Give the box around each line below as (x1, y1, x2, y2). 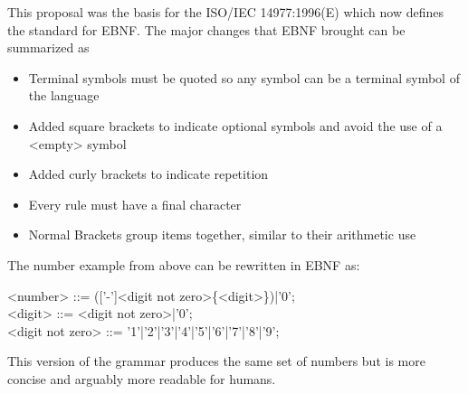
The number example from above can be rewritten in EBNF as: (7, 255, 360, 274)
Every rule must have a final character (28, 194, 242, 213)
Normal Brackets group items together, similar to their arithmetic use (28, 225, 416, 244)
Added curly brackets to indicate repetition (28, 164, 269, 183)
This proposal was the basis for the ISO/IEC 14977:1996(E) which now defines (7, 3, 444, 21)
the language (28, 86, 100, 105)
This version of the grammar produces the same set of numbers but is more (7, 352, 425, 371)
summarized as (7, 38, 90, 57)
